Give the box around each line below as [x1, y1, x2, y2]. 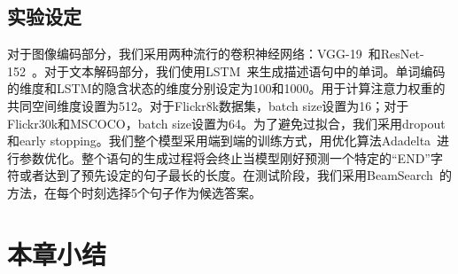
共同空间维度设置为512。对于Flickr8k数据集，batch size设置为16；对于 [7, 96, 409, 114]
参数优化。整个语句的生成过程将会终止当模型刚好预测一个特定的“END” [19, 148, 431, 167]
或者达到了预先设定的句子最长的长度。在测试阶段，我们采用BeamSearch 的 [19, 166, 452, 184]
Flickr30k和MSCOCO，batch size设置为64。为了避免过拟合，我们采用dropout [7, 114, 446, 132]
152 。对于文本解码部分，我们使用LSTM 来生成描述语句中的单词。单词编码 [7, 61, 446, 80]
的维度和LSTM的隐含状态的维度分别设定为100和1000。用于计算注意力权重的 [7, 79, 446, 98]
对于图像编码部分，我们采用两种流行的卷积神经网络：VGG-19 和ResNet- [7, 44, 424, 63]
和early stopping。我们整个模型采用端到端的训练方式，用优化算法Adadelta [7, 131, 431, 150]
